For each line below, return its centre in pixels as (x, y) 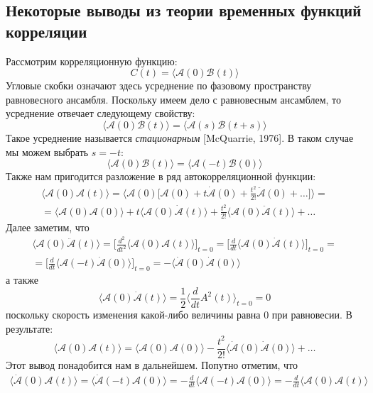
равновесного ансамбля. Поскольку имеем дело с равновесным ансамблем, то (173, 99)
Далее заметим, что (48, 227)
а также (22, 280)
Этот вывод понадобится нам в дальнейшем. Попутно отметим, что (152, 364)
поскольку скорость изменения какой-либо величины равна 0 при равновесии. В (179, 314)
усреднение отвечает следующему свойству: (101, 113)
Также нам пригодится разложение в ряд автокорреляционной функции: (161, 176)
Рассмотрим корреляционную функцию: (92, 61)
